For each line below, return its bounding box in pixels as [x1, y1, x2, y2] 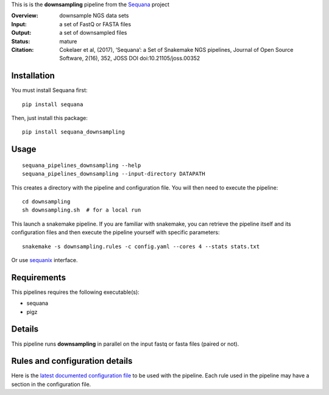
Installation [11, 71, 55, 81]
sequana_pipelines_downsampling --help [22, 162, 141, 169]
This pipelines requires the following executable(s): [11, 288, 140, 296]
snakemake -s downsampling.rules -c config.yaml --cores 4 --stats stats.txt [22, 243, 260, 250]
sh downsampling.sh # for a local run [22, 207, 141, 213]
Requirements [11, 272, 66, 283]
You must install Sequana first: [11, 87, 88, 94]
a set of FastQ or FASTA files [59, 20, 131, 27]
